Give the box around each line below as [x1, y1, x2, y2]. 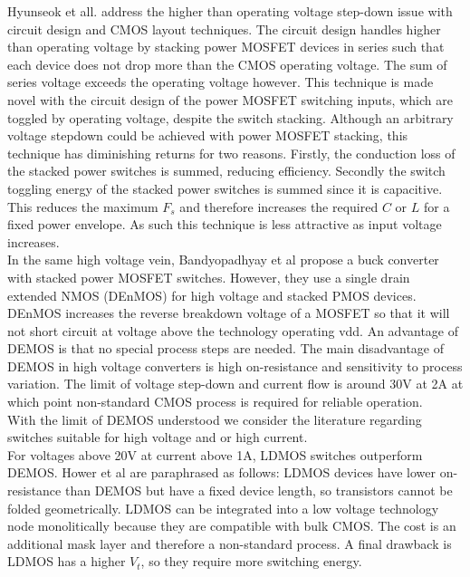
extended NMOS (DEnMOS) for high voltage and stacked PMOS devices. [7, 285, 417, 304]
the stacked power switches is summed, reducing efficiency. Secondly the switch [7, 161, 446, 180]
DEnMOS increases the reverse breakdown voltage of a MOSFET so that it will [7, 303, 450, 322]
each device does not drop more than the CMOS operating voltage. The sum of [7, 54, 447, 73]
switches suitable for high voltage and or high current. [7, 428, 308, 447]
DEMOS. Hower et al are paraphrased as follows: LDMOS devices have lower [7, 463, 436, 482]
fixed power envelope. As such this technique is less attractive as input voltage [7, 215, 442, 234]
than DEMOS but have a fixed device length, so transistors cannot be [64, 481, 453, 500]
